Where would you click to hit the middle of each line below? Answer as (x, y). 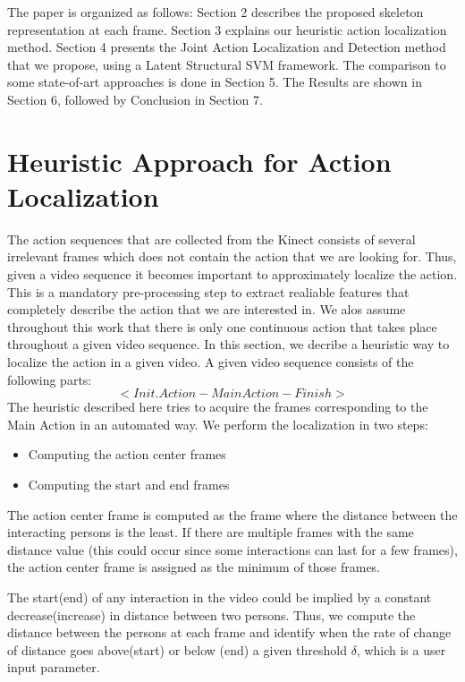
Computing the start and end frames (129, 484)
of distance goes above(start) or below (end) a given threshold (177, 649)
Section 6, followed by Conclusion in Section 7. (135, 99)
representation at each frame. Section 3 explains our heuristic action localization (227, 29)
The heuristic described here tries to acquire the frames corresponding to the (218, 407)
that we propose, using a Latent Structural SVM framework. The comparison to (227, 64)
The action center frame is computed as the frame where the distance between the (232, 514)
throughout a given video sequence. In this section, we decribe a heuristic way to (228, 344)
